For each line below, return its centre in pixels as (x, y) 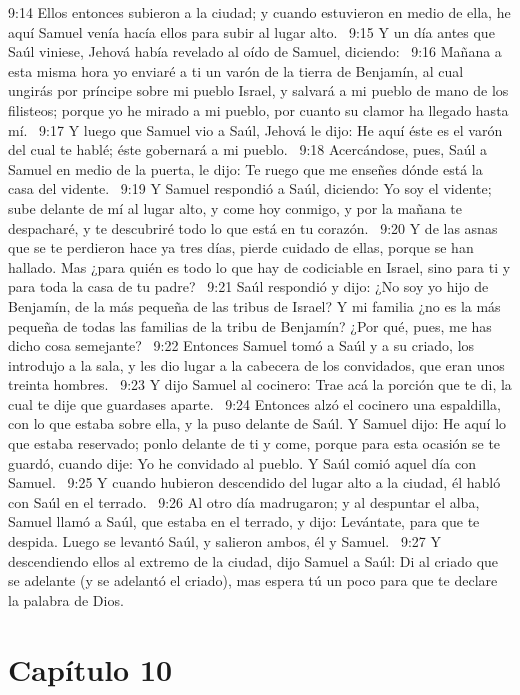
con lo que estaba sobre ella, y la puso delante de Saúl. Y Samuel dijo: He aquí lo (257, 423)
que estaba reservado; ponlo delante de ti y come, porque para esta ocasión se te (254, 443)
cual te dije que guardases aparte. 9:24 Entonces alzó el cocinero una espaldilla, (254, 403)
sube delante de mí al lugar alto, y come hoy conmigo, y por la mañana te (235, 207)
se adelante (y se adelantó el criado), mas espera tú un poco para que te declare (253, 580)
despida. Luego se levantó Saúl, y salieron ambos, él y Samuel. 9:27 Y (224, 541)
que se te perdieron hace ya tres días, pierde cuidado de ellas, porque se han (241, 247)
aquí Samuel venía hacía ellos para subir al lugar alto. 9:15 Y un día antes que (251, 31)
